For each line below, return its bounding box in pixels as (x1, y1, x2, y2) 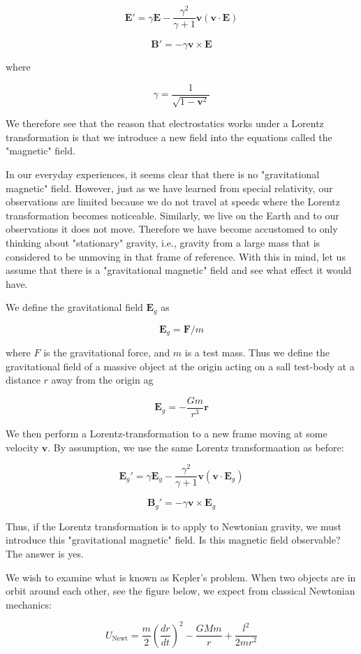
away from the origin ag (51, 372, 154, 387)
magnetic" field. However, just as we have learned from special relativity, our (6, 180, 333, 195)
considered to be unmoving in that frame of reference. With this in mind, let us (6, 249, 346, 263)
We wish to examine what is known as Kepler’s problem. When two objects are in (6, 569, 356, 584)
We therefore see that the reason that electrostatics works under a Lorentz (6, 116, 324, 131)
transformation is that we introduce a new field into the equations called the (6, 129, 332, 144)
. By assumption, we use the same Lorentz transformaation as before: (47, 439, 344, 454)
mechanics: (6, 597, 52, 611)
